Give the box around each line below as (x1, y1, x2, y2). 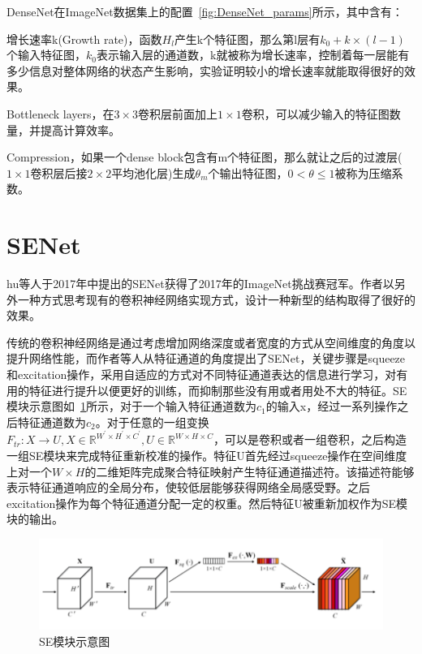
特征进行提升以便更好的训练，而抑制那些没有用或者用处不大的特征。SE (28, 381, 407, 398)
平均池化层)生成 (111, 164, 196, 181)
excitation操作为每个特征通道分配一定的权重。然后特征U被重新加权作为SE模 (6, 494, 408, 511)
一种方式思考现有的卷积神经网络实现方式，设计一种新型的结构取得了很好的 (17, 290, 416, 308)
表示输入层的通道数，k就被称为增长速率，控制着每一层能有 (96, 46, 410, 63)
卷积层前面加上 (138, 105, 218, 122)
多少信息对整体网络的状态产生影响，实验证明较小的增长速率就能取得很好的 (6, 62, 404, 79)
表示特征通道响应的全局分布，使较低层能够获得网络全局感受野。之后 (6, 479, 370, 496)
